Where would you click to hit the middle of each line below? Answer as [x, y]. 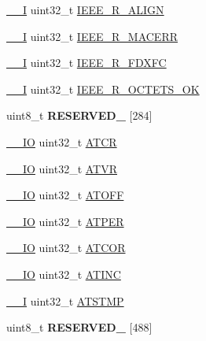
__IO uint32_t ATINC [64, 274]
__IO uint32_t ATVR [62, 168]
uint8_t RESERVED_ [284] [79, 115]
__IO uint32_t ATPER [65, 221]
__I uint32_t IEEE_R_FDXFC [86, 63]
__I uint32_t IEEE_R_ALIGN [85, 9]
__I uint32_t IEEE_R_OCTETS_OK [103, 89]
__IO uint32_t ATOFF [65, 195]
